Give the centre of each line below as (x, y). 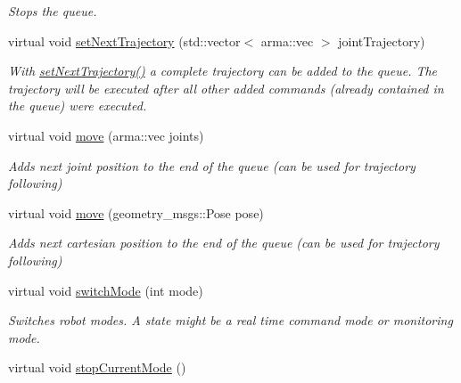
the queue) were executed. (78, 106)
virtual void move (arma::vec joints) (106, 135)
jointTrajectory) (382, 41)
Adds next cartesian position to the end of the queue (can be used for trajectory (224, 243)
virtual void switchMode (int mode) (106, 290)
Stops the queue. (53, 11)
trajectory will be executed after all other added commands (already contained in (226, 88)
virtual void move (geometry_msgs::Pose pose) (136, 212)
